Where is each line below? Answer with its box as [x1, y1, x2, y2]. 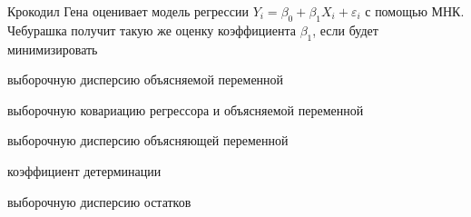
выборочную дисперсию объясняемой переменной [7, 70, 284, 89]
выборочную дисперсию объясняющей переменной [7, 131, 289, 150]
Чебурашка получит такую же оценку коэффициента [7, 20, 296, 39]
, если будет [312, 20, 378, 39]
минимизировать [7, 39, 98, 58]
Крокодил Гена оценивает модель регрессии [7, 2, 249, 20]
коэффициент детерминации [7, 161, 162, 180]
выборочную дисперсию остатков [7, 192, 191, 211]
